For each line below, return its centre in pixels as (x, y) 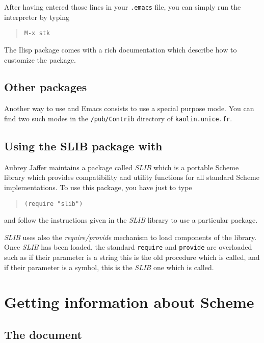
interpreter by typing (37, 17)
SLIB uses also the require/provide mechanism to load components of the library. (130, 237)
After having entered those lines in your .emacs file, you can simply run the (123, 7)
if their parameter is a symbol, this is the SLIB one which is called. (109, 267)
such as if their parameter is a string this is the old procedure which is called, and (132, 257)
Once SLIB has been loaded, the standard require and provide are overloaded (128, 247)
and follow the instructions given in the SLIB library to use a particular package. (131, 220)
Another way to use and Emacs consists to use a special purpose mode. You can (129, 108)
